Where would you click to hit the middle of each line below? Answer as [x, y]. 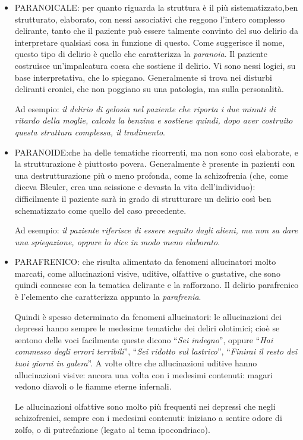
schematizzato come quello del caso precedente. [100, 210]
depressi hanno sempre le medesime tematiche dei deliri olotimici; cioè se [147, 328]
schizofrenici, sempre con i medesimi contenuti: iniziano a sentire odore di [148, 418]
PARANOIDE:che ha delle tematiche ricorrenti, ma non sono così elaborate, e [156, 152]
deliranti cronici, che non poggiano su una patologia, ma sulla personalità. [149, 89]
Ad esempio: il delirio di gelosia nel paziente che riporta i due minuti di [145, 108]
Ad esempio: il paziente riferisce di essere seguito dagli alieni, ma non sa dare [156, 230]
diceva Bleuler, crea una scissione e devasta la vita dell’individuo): [135, 187]
